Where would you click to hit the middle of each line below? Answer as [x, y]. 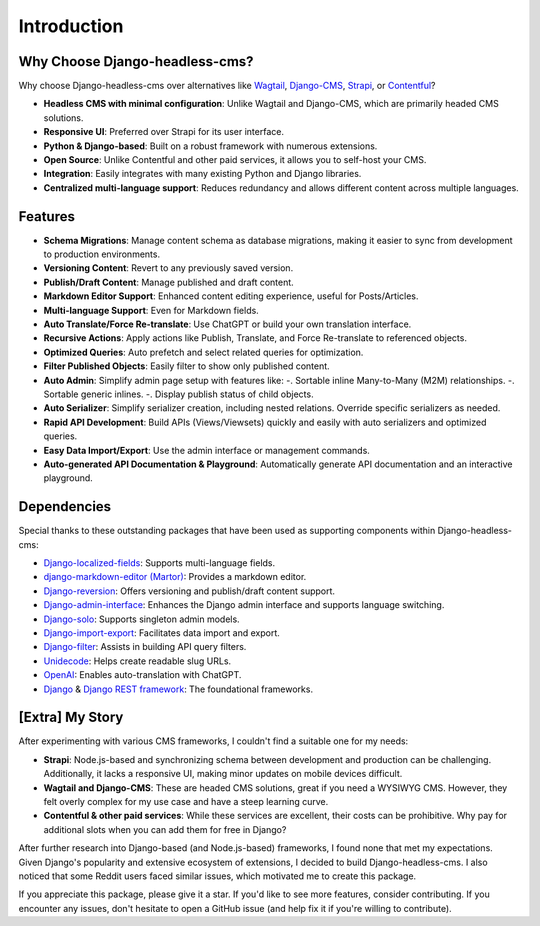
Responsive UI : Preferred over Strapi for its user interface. [164, 132]
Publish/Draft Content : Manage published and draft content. [168, 282]
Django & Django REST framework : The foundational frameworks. [178, 689]
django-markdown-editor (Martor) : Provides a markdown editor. [175, 577]
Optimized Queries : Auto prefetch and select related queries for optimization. [203, 352]
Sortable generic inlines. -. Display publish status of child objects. [178, 394]
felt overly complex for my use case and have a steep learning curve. [186, 802]
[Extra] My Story [71, 717]
